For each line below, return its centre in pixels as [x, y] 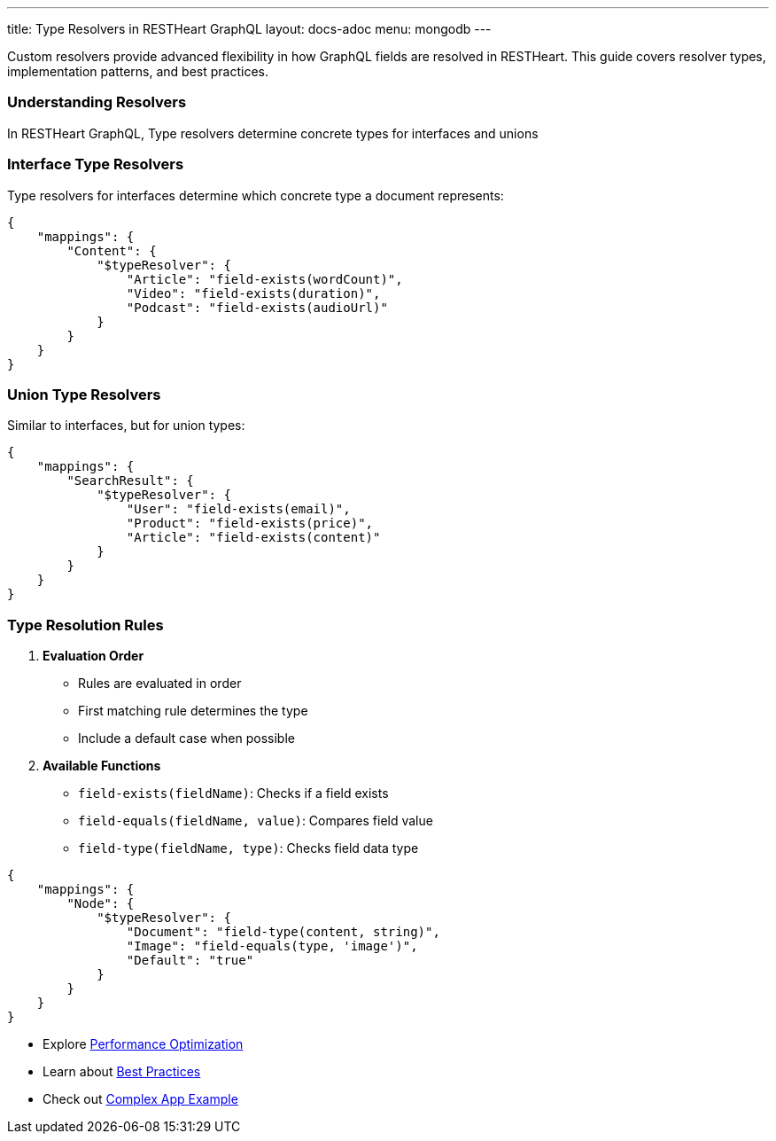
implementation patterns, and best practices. [138, 71]
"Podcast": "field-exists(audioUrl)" [257, 307]
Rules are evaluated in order [160, 683]
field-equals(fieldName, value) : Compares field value [256, 821]
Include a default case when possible [186, 738]
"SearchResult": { [130, 481]
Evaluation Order [93, 656]
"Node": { [101, 903]
